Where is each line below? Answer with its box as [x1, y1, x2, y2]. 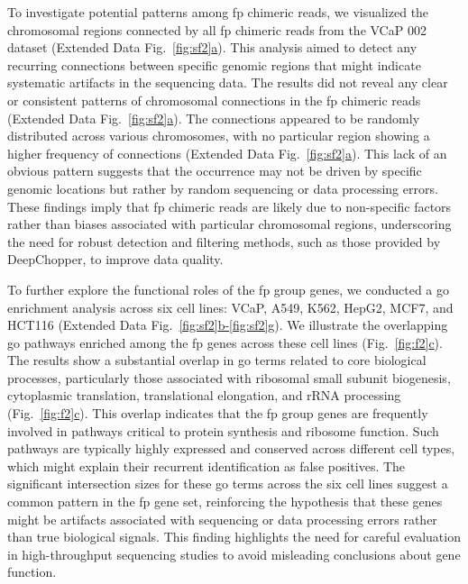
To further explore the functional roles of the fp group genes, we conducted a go [7, 279, 449, 298]
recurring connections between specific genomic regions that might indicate [7, 55, 421, 74]
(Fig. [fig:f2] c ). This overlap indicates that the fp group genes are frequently [7, 404, 428, 423]
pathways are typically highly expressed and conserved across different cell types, [7, 439, 455, 458]
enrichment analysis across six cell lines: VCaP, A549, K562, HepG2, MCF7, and [7, 297, 454, 316]
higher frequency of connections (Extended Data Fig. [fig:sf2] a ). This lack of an [7, 143, 447, 162]
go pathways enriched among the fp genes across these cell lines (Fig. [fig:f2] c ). [7, 333, 443, 351]
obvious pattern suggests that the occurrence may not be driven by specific [7, 161, 422, 180]
